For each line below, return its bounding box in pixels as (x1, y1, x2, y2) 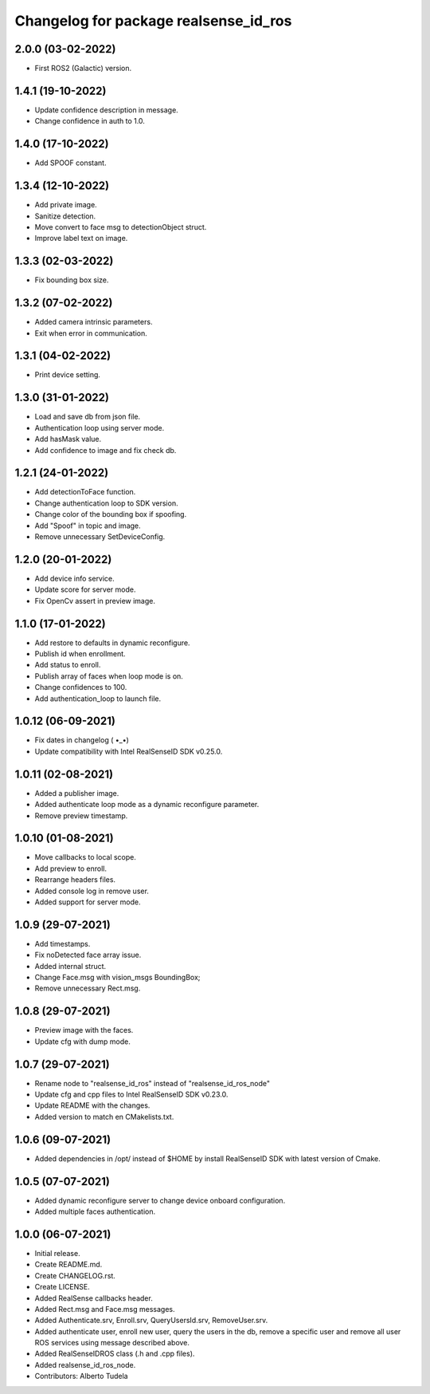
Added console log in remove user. (34, 886, 149, 896)
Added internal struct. (34, 961, 107, 971)
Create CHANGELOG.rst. (34, 1270, 115, 1280)
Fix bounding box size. (34, 275, 109, 285)
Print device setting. (34, 370, 101, 380)
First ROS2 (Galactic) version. (34, 64, 132, 73)
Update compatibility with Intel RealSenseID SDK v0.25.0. (34, 746, 223, 756)
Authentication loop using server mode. (34, 423, 165, 432)
